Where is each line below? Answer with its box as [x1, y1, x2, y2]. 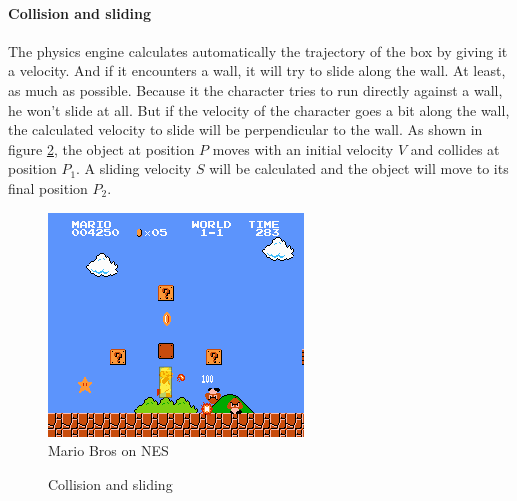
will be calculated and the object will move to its [209, 158, 509, 179]
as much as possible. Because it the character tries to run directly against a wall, [8, 79, 503, 100]
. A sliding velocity [76, 158, 192, 179]
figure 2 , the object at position [8, 138, 195, 159]
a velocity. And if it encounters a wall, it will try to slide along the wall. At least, [8, 60, 506, 81]
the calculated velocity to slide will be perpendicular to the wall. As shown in [8, 119, 483, 140]
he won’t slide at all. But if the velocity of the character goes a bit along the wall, [8, 99, 510, 120]
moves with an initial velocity [212, 138, 394, 159]
